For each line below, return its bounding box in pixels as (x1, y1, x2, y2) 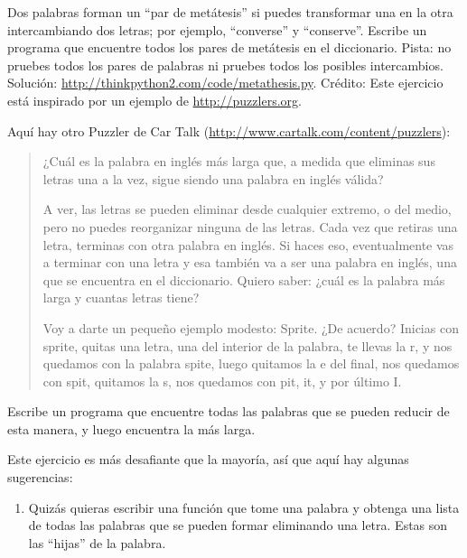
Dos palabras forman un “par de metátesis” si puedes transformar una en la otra (7, 3, 453, 21)
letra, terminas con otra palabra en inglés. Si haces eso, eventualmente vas (42, 235, 454, 254)
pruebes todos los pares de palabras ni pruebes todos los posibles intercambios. (7, 55, 444, 74)
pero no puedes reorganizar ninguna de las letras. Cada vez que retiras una (42, 217, 458, 236)
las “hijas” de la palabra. (28, 533, 166, 552)
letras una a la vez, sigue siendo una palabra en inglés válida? (42, 169, 384, 188)
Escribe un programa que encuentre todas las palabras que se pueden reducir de (7, 402, 450, 421)
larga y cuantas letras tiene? (42, 288, 200, 307)
